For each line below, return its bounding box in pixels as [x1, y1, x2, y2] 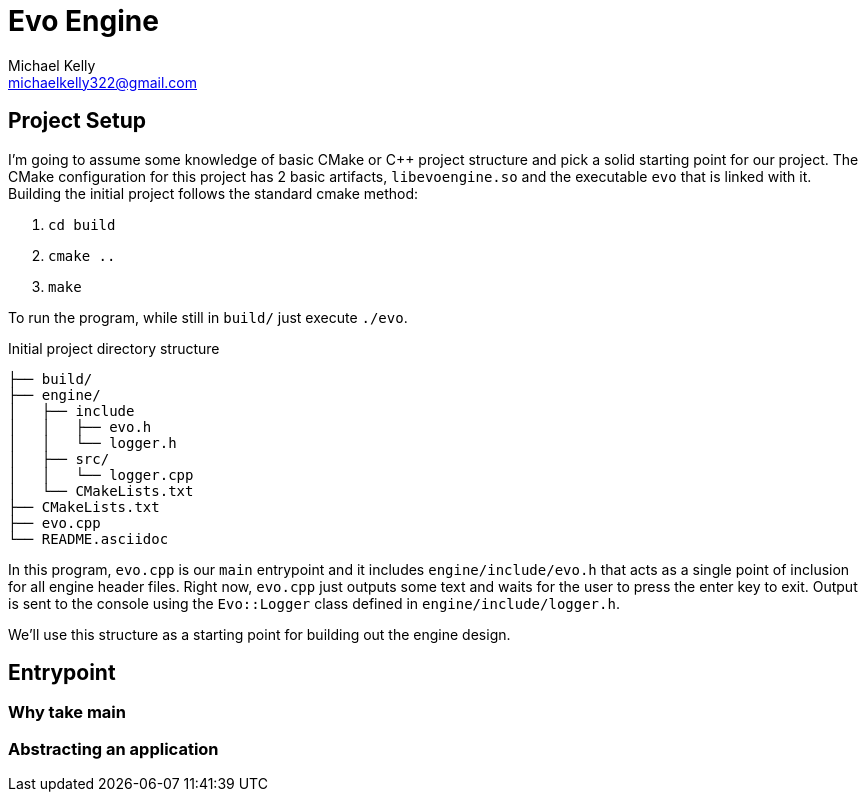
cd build [48, 216, 116, 233]
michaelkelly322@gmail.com [8, 73, 198, 91]
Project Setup [8, 108, 147, 134]
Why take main [8, 702, 126, 723]
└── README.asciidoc [8, 530, 169, 547]
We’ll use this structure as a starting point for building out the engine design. [8, 625, 511, 643]
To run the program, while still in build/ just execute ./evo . [8, 308, 408, 326]
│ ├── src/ [8, 450, 110, 467]
